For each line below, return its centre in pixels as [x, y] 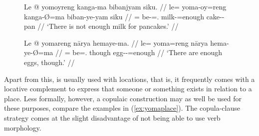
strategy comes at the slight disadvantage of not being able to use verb [112, 117]
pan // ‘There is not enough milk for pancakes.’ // [101, 26]
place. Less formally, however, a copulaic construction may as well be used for [123, 98]
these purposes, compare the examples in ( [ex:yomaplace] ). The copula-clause [122, 108]
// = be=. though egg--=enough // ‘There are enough [139, 52]
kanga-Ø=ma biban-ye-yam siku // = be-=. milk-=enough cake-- [124, 16]
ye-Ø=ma [39, 52]
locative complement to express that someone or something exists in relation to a [128, 89]
